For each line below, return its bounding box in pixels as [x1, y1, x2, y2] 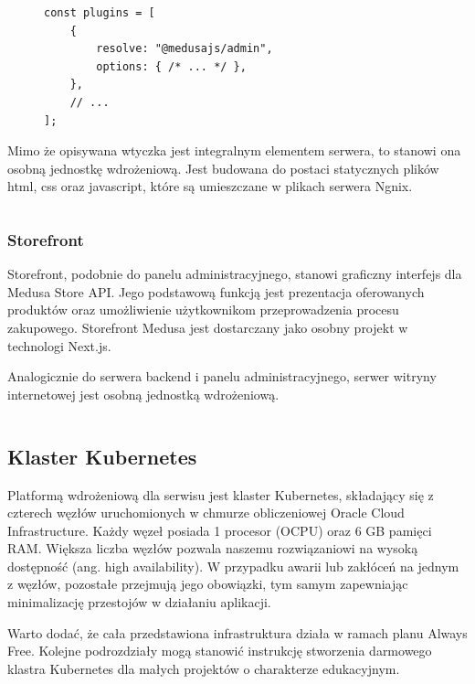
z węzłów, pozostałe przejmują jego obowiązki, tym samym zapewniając [7, 574, 408, 593]
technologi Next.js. [7, 336, 111, 355]
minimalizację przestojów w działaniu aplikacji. [7, 593, 271, 612]
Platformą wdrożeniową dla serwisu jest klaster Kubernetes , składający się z [7, 485, 434, 504]
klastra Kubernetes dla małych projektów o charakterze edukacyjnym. [7, 658, 400, 678]
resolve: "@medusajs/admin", [96, 42, 273, 56]
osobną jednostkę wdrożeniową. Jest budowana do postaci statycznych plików [7, 158, 439, 177]
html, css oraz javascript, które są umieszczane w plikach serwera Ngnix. [7, 176, 413, 196]
